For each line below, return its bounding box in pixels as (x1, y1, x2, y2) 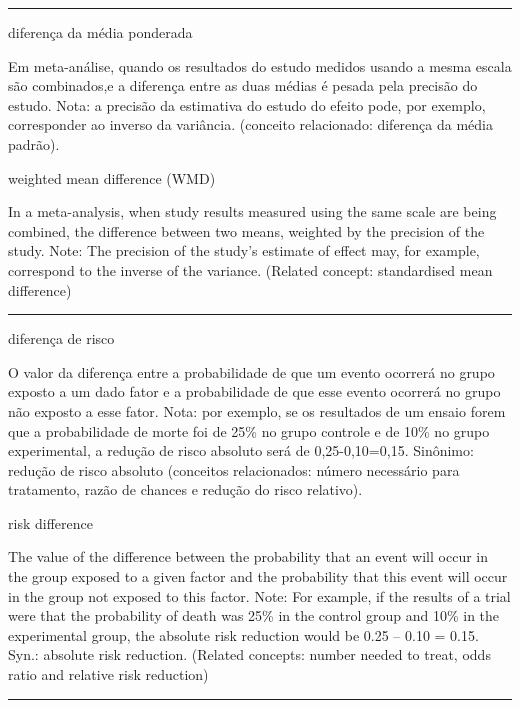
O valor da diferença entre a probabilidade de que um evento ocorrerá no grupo (8, 361, 495, 382)
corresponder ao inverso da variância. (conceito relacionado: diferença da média (8, 114, 493, 135)
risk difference (8, 512, 93, 533)
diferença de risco (8, 328, 115, 349)
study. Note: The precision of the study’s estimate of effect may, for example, (8, 240, 480, 261)
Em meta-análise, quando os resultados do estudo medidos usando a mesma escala (8, 55, 512, 76)
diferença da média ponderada (8, 22, 193, 42)
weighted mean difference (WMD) (8, 167, 216, 188)
